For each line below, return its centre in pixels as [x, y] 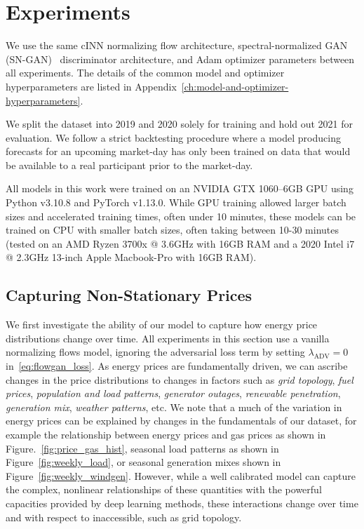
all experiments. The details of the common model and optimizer [145, 73]
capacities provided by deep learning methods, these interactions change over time [182, 503]
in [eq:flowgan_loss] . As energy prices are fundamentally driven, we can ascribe [177, 366]
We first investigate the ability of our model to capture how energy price [162, 324]
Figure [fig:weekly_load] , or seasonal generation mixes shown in [143, 462]
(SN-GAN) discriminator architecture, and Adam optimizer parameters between [180, 59]
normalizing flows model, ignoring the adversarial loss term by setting [155, 352]
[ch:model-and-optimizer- [235, 86]
